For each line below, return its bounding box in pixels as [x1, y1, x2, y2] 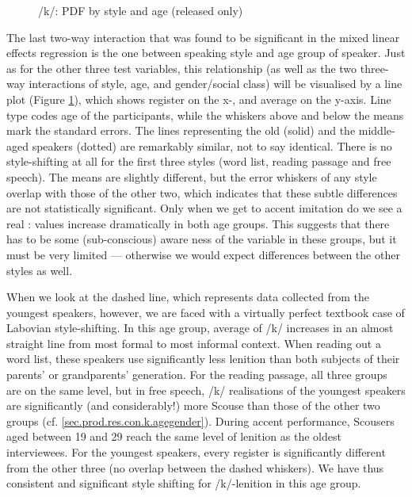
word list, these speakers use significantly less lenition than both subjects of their [6, 350, 400, 367]
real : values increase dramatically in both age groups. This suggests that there [6, 215, 390, 231]
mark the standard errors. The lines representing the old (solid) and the [6, 122, 356, 139]
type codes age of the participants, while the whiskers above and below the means [6, 106, 404, 123]
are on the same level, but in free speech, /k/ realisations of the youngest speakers [6, 381, 406, 398]
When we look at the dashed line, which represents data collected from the [6, 289, 370, 305]
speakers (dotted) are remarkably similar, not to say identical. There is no [32, 137, 392, 154]
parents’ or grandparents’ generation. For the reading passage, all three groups [6, 366, 387, 383]
